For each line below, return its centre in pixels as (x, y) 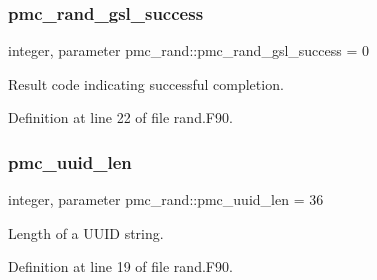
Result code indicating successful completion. (146, 83)
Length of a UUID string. (86, 232)
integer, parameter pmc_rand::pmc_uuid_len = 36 (166, 199)
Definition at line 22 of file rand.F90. (120, 117)
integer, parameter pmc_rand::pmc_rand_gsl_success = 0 (188, 50)
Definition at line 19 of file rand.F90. (120, 266)
